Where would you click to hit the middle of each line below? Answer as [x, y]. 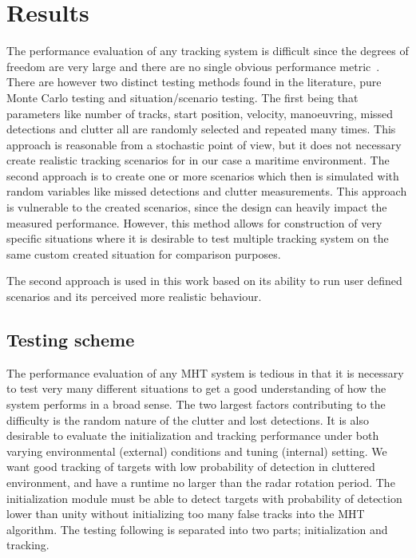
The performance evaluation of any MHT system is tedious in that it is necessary [205, 372]
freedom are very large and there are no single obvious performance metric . [193, 66]
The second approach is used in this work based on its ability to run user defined [204, 281]
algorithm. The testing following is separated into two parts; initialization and [197, 529]
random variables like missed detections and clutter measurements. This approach [207, 191]
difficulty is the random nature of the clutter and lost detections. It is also [188, 419]
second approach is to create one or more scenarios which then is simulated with [203, 175]
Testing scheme [71, 340]
